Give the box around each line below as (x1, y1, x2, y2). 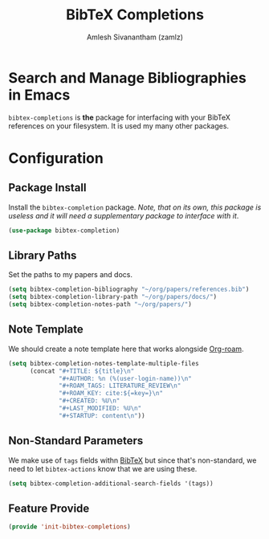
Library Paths (8, 248, 77, 262)
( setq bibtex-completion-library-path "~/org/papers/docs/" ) (8, 293, 218, 301)
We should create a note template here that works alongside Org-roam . (8, 344, 244, 353)
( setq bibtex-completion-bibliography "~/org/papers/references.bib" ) (8, 285, 250, 294)
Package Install (8, 181, 87, 194)
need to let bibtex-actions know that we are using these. (8, 463, 198, 473)
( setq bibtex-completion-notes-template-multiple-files (8, 359, 199, 367)
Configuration (8, 149, 104, 167)
